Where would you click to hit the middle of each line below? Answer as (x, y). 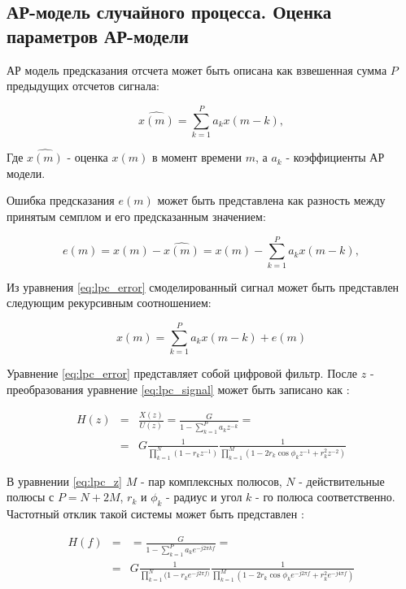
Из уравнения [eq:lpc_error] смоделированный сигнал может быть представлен (203, 286)
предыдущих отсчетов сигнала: (83, 86)
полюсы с (31, 497)
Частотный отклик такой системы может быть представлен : (155, 514)
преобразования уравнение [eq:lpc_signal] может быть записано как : (178, 389)
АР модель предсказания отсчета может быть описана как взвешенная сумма (197, 69)
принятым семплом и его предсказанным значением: (136, 216)
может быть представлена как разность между (271, 200)
